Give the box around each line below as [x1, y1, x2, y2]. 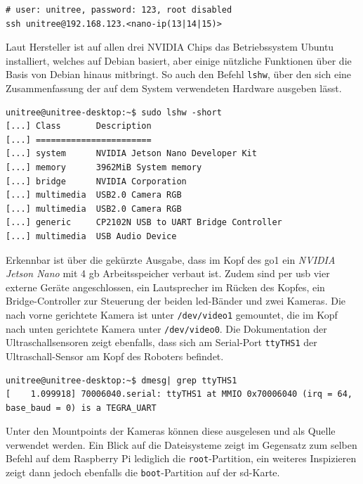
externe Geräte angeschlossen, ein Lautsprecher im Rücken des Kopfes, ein [6, 279, 325, 294]
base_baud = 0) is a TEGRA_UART [6, 402, 157, 413]
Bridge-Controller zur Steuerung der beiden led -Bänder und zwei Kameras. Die [6, 293, 345, 308]
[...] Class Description [6, 121, 152, 132]
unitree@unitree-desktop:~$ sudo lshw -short [6, 107, 222, 117]
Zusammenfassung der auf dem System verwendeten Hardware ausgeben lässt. [6, 81, 342, 96]
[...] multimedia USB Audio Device [6, 231, 177, 241]
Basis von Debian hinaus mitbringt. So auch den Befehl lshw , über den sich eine [6, 67, 352, 82]
